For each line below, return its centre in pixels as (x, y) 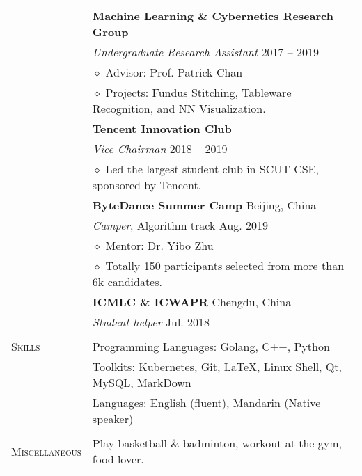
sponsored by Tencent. (147, 185)
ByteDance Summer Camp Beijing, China (204, 205)
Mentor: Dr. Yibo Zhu (159, 245)
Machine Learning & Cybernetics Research (213, 16)
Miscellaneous (46, 451)
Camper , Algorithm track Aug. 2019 (180, 225)
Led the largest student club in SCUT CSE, (212, 169)
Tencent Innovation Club (162, 128)
